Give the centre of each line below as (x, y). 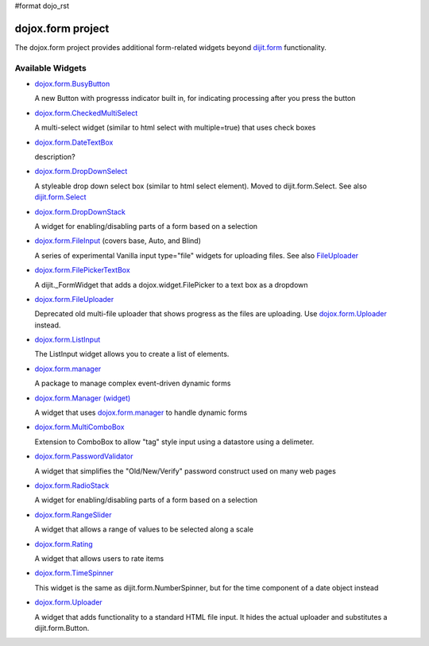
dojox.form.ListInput (68, 340)
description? (55, 157)
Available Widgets (50, 68)
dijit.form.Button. (62, 628)
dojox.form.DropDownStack (80, 211)
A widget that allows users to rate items (99, 558)
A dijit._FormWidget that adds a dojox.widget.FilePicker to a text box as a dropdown (172, 284)
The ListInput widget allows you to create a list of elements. (132, 354)
